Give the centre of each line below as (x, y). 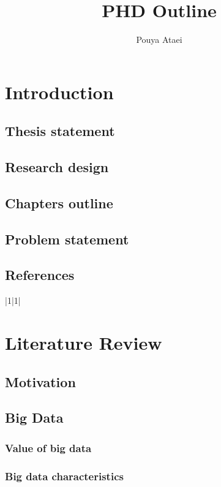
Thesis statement (60, 131)
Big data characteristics (64, 476)
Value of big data (48, 447)
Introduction (59, 92)
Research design (57, 167)
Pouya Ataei (159, 40)
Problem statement (67, 239)
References (40, 275)
